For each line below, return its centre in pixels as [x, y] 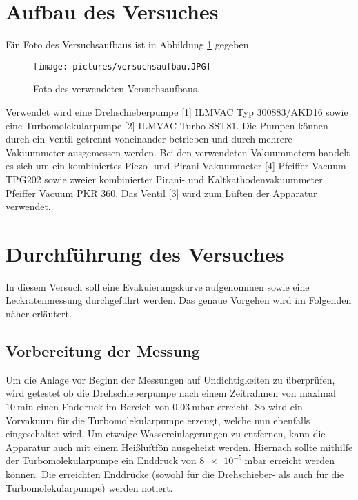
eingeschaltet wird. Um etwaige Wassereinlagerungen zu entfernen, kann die [166, 434]
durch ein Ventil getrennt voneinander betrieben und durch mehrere [149, 139]
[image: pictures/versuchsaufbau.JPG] [122, 66]
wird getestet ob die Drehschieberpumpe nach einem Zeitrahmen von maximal [171, 393]
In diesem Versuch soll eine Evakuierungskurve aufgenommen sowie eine [158, 286]
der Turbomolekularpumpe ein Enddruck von [101, 460]
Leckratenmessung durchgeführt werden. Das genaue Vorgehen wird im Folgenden [179, 300]
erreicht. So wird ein [260, 407]
